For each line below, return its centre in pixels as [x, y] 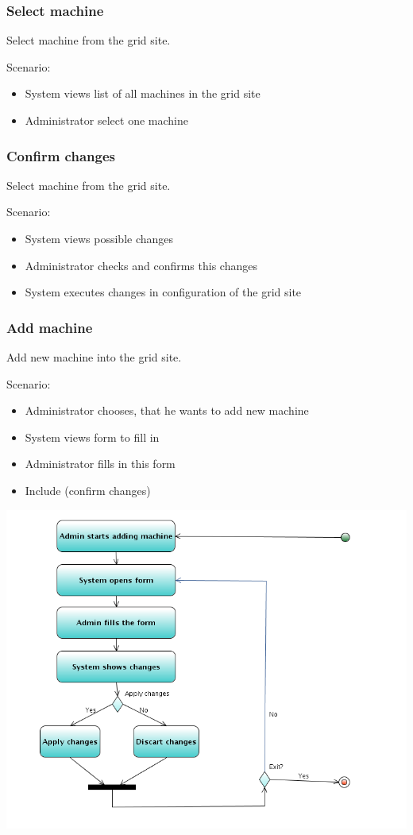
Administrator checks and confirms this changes [141, 265]
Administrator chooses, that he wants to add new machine [167, 410]
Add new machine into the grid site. [94, 357]
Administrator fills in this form [100, 464]
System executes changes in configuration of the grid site [163, 292]
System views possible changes [99, 238]
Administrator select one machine [106, 120]
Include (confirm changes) [88, 490]
